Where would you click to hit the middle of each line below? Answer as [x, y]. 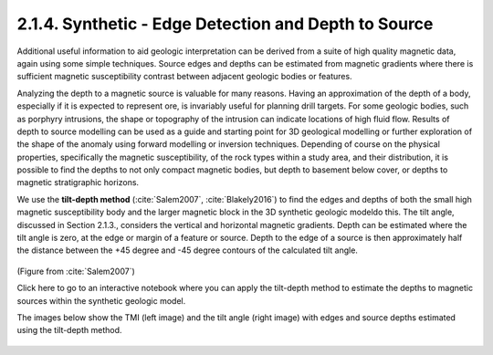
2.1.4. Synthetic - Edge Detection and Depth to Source [225, 24]
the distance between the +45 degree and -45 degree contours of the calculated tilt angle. [187, 250]
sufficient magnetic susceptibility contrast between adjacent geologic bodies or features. [184, 77]
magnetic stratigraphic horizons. [78, 183]
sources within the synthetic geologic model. [101, 300]
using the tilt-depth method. [69, 330]
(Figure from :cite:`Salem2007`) [76, 271]
